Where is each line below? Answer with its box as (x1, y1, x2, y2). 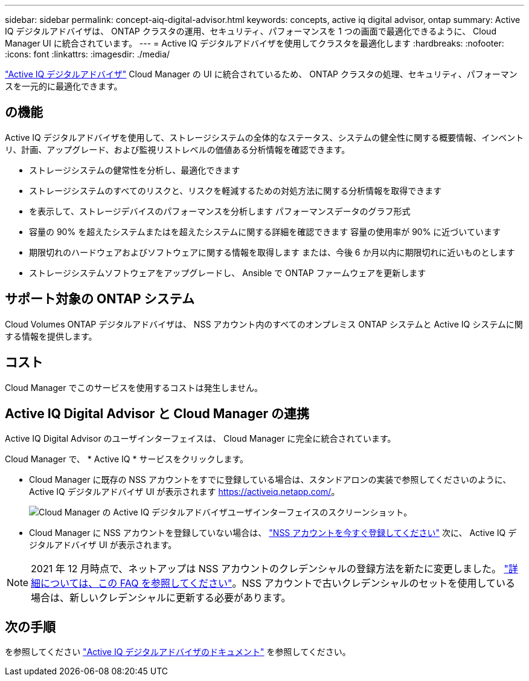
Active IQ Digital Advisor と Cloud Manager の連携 (5, 405, 310, 421)
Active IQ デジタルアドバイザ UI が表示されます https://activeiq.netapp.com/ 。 (29, 486, 340, 497)
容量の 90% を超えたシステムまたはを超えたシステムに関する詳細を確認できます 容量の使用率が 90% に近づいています (29, 226, 501, 237)
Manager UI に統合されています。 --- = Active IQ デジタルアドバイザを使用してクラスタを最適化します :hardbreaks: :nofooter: (5, 38, 504, 48)
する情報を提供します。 (5, 331, 97, 341)
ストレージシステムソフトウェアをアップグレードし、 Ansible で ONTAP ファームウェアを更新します (29, 267, 426, 278)
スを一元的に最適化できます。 (5, 81, 123, 91)
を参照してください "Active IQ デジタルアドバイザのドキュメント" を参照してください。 (5, 647, 351, 657)
